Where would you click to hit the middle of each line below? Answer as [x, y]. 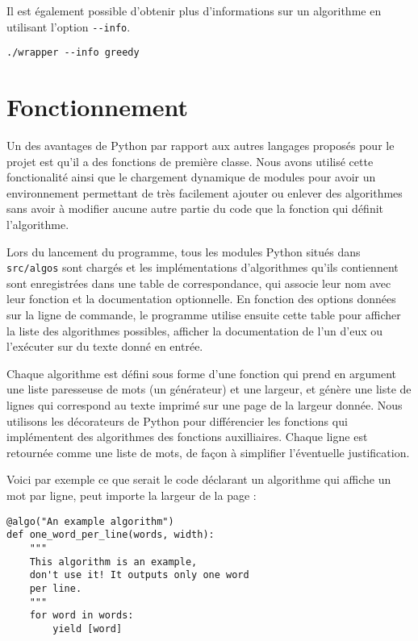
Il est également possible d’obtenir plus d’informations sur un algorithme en [194, 10]
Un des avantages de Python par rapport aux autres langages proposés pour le [201, 146]
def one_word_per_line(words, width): [111, 535]
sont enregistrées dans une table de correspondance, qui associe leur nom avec [199, 283]
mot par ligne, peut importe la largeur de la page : [132, 495]
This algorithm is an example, [113, 562]
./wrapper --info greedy [73, 53]
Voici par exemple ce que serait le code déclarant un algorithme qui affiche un [199, 479]
